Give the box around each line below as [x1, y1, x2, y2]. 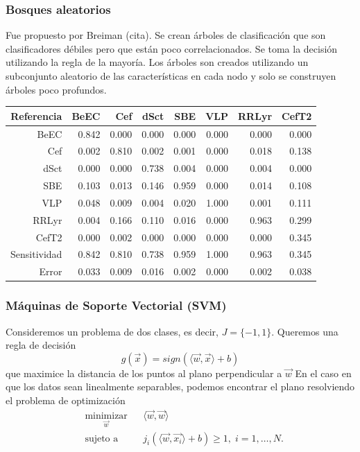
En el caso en [295, 365, 352, 380]
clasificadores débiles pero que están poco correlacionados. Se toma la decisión [6, 41, 338, 55]
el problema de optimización [6, 392, 126, 407]
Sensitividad [10, 247, 62, 261]
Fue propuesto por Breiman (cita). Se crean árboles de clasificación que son [6, 28, 326, 42]
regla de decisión [6, 338, 76, 352]
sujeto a [85, 433, 119, 444]
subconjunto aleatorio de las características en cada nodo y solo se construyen [6, 69, 336, 82]
